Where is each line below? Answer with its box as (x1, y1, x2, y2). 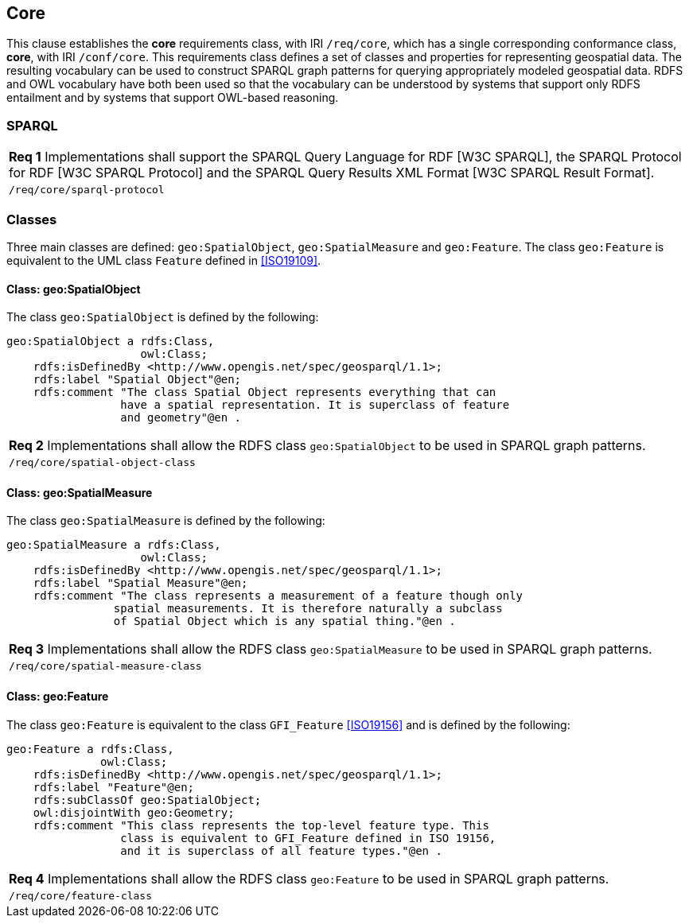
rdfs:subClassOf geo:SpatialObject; (33, 793, 262, 806)
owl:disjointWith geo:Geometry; (33, 806, 235, 819)
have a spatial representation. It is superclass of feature (120, 398, 510, 412)
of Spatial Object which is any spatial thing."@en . (113, 615, 456, 628)
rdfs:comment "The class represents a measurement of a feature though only (33, 589, 524, 603)
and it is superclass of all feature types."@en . (120, 844, 442, 857)
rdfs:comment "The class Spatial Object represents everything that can (33, 386, 496, 399)
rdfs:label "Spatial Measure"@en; (33, 577, 248, 590)
